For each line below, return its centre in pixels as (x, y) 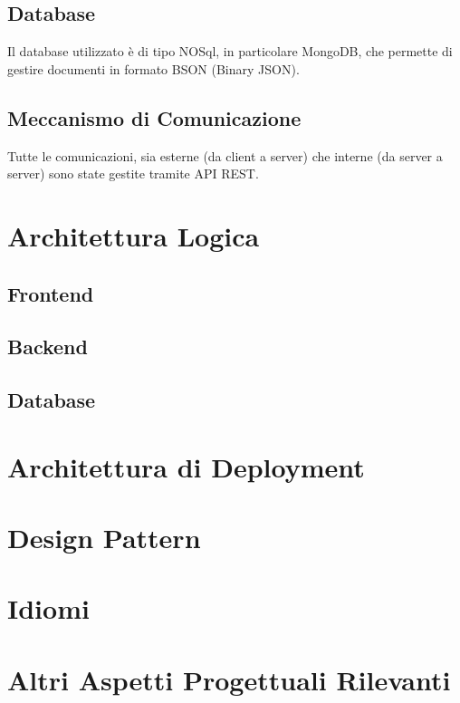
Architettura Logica (134, 235)
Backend (48, 347)
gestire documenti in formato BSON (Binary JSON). (153, 68)
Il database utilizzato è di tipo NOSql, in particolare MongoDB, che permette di (230, 51)
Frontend (51, 293)
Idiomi (48, 608)
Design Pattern (104, 538)
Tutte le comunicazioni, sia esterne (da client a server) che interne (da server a (225, 155)
